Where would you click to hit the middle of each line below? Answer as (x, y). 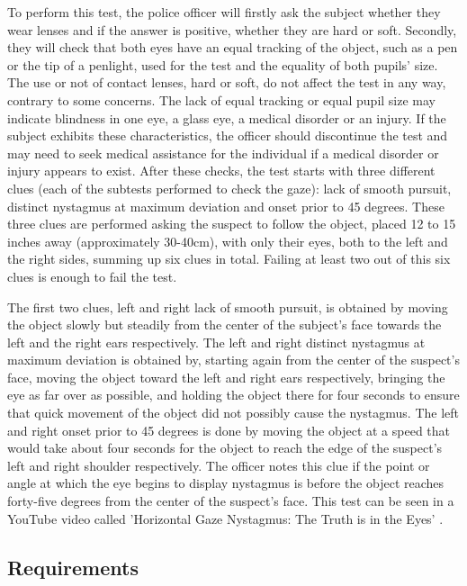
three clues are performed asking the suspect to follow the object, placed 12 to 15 (232, 224)
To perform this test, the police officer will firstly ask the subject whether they (224, 12)
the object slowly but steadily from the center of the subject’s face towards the (225, 325)
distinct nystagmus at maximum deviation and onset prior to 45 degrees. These (226, 206)
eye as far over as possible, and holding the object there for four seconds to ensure (233, 395)
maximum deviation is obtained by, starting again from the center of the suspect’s (233, 360)
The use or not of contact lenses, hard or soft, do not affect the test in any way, (227, 82)
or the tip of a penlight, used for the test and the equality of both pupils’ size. (223, 64)
